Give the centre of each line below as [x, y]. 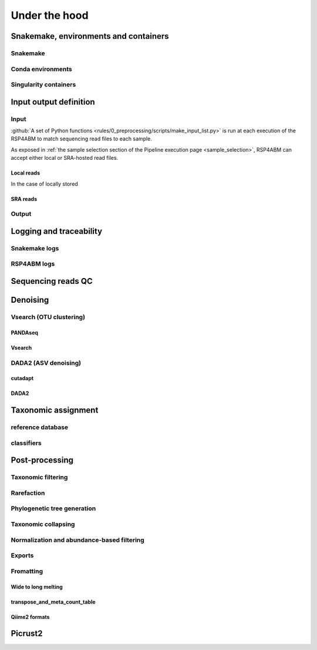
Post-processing [42, 460]
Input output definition [53, 102]
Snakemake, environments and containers [90, 36]
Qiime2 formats [30, 617]
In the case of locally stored [45, 184]
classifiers [26, 443]
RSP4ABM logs [33, 264]
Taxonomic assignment [55, 411]
